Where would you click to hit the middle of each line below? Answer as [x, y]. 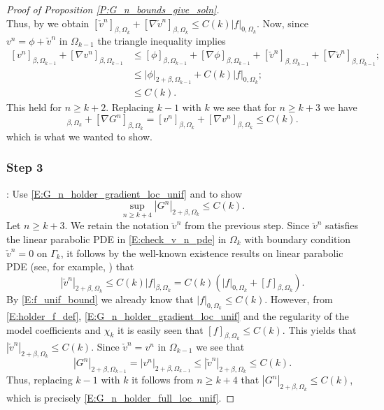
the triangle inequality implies [162, 40]
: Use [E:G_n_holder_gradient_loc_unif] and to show [124, 193]
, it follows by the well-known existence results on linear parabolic [202, 252]
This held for [34, 107]
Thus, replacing [40, 380]
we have [340, 107]
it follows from [163, 380]
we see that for [244, 107]
